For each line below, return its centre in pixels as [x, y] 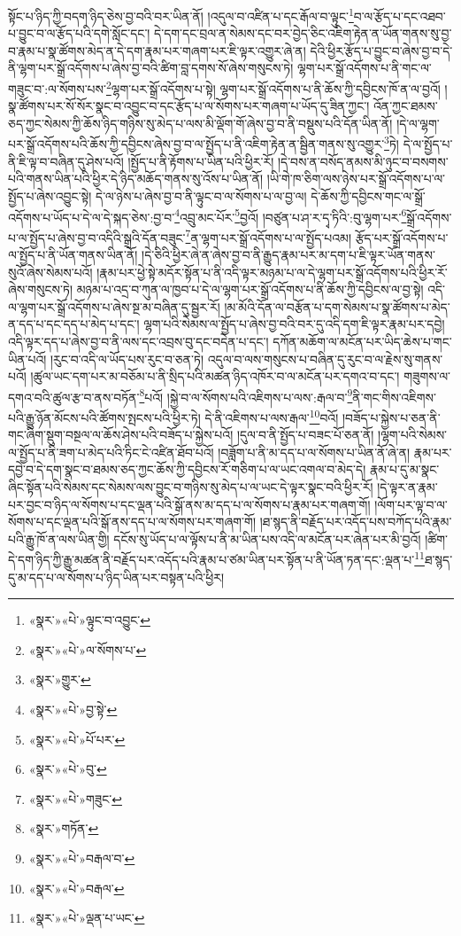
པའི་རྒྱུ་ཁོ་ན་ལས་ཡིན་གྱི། [59, 538]
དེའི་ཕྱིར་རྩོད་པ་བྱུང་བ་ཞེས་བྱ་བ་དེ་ [381, 50]
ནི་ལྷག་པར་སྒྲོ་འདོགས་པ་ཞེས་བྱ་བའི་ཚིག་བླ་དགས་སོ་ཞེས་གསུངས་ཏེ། [151, 68]
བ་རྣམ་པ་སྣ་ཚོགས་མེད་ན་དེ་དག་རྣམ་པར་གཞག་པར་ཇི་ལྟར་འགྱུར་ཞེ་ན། [157, 50]
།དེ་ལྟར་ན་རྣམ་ [407, 487]
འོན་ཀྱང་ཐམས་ [405, 106]
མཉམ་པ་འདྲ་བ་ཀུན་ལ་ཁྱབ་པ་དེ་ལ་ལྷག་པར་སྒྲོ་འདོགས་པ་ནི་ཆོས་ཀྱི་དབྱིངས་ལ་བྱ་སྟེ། [250, 289]
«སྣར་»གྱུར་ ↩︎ [60, 679]
